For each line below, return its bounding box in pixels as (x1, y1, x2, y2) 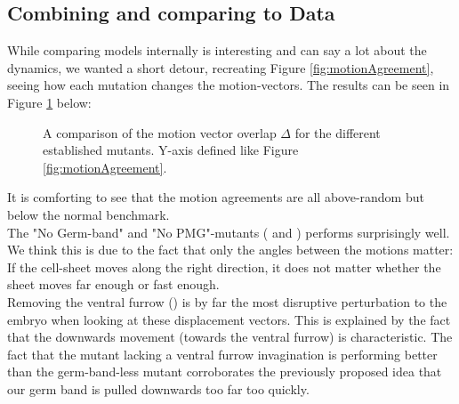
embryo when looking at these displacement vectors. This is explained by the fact (7, 310, 451, 328)
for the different (294, 123, 381, 141)
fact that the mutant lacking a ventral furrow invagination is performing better (7, 344, 438, 363)
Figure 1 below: (7, 93, 92, 111)
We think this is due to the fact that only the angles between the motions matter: (7, 240, 454, 259)
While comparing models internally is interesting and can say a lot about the (7, 41, 427, 60)
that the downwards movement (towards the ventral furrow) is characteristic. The (7, 327, 453, 346)
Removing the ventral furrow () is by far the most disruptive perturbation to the (7, 292, 447, 311)
